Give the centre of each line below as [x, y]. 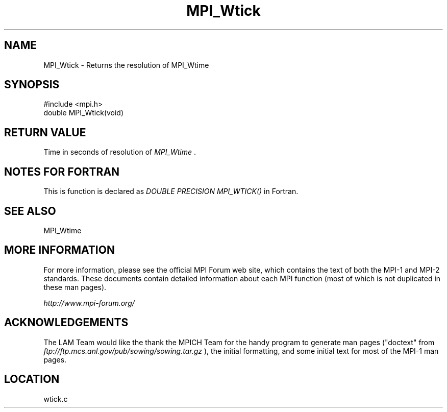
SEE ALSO [30, 211]
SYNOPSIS [32, 85]
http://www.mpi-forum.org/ [89, 303]
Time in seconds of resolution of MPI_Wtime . [120, 152]
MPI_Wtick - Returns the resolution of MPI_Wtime [126, 65]
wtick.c [56, 399]
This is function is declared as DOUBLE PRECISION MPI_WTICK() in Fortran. [171, 191]
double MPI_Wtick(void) [84, 113]
